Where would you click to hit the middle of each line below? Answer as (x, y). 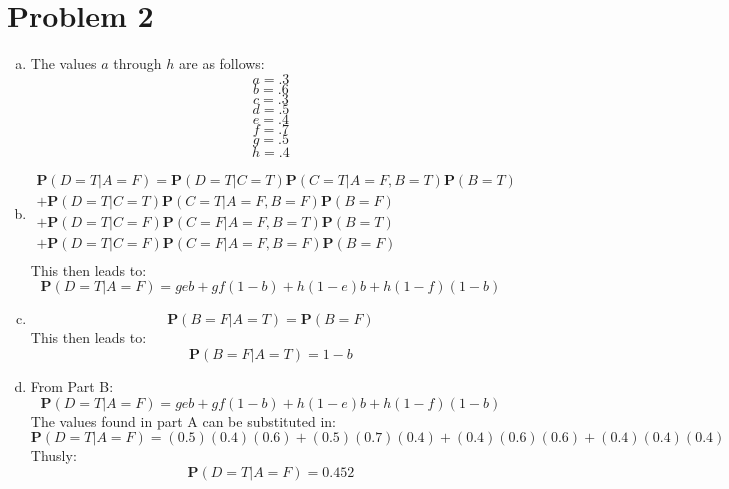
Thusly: (53, 455)
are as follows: (222, 63)
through (137, 63)
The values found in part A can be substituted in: (183, 420)
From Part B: (72, 386)
